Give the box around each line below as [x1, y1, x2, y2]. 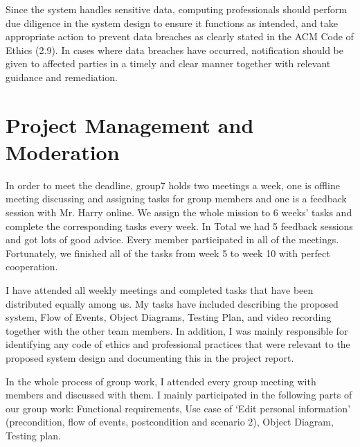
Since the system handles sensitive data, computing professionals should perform [6, 2, 348, 16]
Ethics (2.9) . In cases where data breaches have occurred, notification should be [6, 42, 344, 57]
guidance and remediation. [6, 69, 118, 84]
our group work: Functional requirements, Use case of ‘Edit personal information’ [6, 401, 351, 415]
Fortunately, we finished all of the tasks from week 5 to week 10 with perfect [6, 245, 330, 260]
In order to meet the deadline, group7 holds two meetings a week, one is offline [6, 177, 340, 192]
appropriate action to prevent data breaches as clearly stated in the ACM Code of [6, 29, 354, 44]
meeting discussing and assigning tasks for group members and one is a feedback [6, 191, 347, 206]
